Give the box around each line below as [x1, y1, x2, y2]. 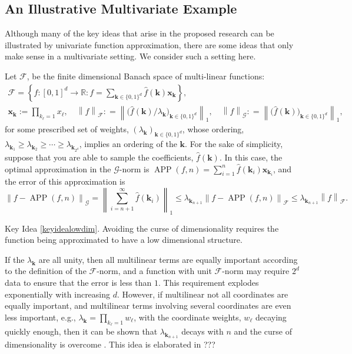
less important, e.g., [5, 310, 76, 323]
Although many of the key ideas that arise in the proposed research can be [5, 27, 274, 39]
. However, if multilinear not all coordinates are [117, 288, 288, 300]
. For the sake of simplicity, [185, 138, 283, 150]
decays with [181, 325, 224, 338]
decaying [255, 310, 287, 323]
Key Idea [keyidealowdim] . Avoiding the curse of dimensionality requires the [5, 222, 279, 234]
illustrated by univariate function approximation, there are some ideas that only [5, 38, 294, 51]
